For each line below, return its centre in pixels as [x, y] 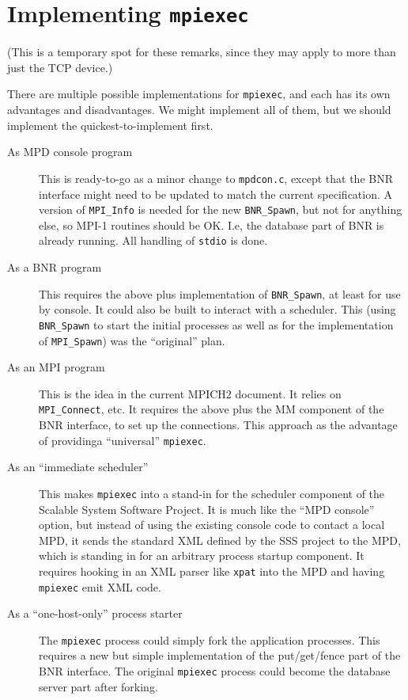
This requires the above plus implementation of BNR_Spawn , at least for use [220, 293]
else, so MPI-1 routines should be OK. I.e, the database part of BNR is [212, 224]
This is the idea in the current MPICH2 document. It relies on [190, 393]
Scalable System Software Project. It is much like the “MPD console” [207, 509]
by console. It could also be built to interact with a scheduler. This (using [217, 309]
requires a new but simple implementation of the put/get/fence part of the [220, 655]
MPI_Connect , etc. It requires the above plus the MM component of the [212, 409]
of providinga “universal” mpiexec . [123, 440]
